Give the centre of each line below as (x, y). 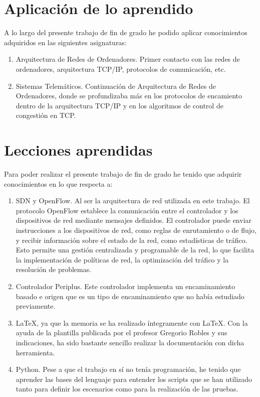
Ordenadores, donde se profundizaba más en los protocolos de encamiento (129, 96)
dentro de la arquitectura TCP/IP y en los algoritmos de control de (119, 105)
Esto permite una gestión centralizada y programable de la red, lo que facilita (135, 250)
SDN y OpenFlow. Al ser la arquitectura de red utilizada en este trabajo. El (133, 201)
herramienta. (35, 352)
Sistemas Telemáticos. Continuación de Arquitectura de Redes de (116, 86)
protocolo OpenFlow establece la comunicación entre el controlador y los (127, 210)
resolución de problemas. (54, 269)
